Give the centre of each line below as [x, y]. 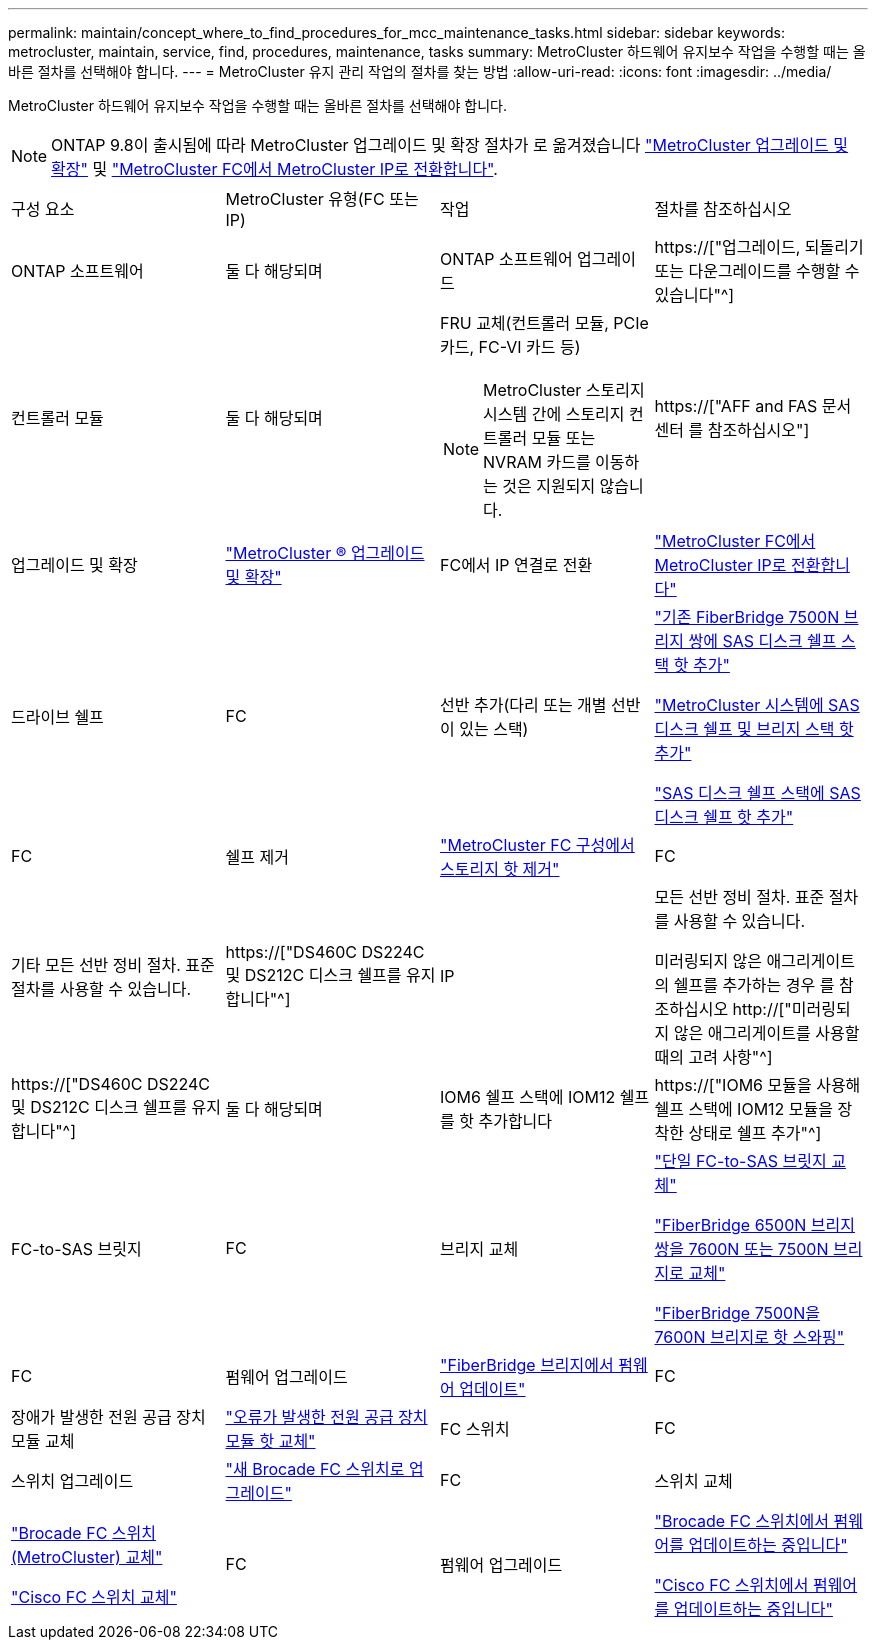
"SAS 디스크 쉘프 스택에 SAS [757, 793]
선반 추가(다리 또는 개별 [523, 705]
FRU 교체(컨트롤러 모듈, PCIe [544, 323]
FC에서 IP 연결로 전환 [516, 565]
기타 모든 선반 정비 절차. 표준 [113, 965]
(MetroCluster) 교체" [87, 1557]
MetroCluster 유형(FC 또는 [322, 199]
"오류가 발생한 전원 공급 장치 [326, 1417]
